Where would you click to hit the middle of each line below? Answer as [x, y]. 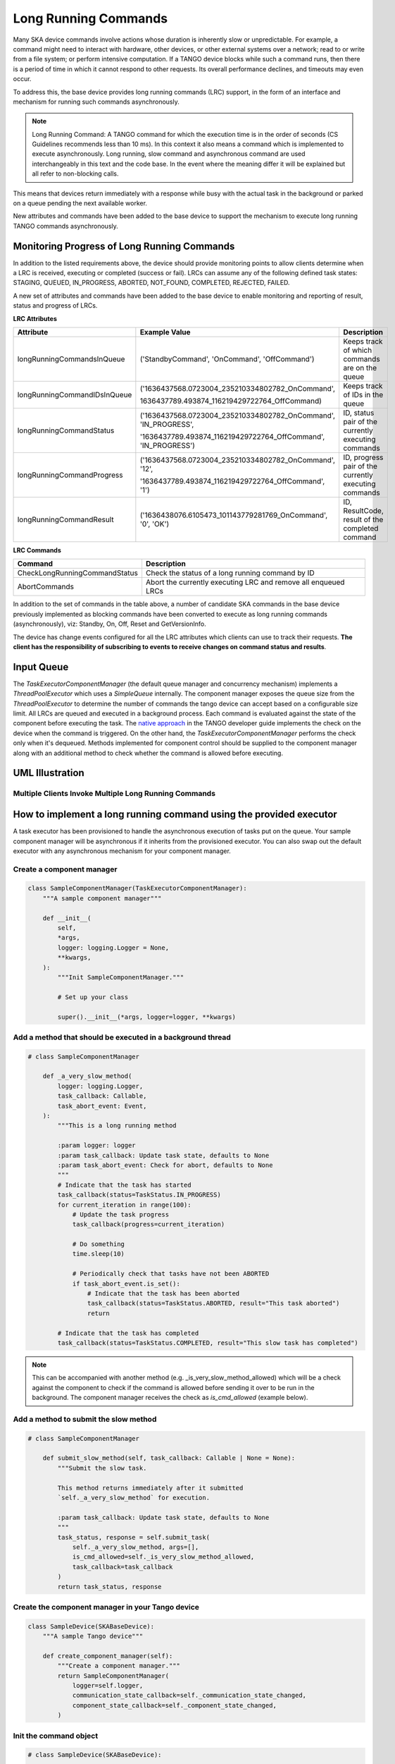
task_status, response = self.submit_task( [134, 1537]
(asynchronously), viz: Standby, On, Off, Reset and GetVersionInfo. [110, 624]
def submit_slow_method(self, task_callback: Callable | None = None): [169, 1458]
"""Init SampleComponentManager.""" [121, 977]
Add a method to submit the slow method [85, 1419]
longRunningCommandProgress [70, 475]
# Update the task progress [120, 1214]
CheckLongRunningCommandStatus [78, 573]
